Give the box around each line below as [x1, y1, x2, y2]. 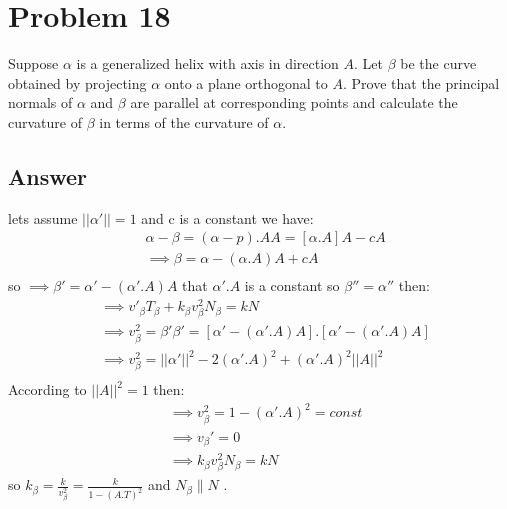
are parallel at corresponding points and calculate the [130, 92, 458, 113]
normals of [8, 92, 73, 113]
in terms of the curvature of [99, 111, 269, 132]
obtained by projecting [8, 72, 147, 93]
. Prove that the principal [342, 72, 500, 93]
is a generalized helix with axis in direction [76, 53, 339, 74]
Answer [8, 160, 88, 191]
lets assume [8, 207, 78, 228]
